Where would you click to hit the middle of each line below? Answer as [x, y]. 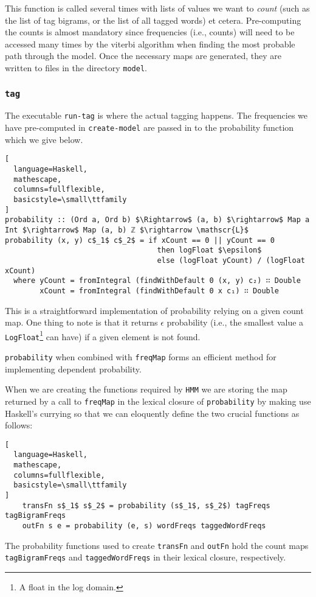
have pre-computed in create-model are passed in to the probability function [149, 127]
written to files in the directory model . [76, 67]
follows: [19, 425]
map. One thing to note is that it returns [81, 322]
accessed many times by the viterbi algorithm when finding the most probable [150, 44]
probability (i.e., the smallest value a [235, 322]
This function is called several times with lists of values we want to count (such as [157, 8]
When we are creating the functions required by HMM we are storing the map [146, 389]
